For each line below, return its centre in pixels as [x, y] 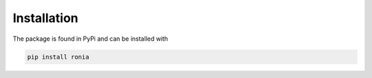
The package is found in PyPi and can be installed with [91, 39]
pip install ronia [58, 57]
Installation [45, 18]
